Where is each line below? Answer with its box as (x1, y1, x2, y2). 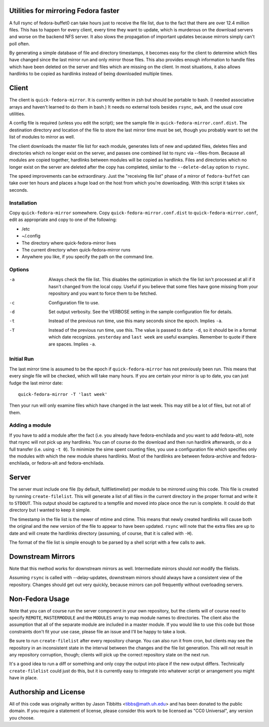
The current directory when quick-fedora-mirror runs (21, 246, 131, 252)
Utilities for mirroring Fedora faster (9, 6, 120, 15)
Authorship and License (9, 688, 85, 696)
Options (9, 266, 29, 273)
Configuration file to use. (48, 299, 100, 306)
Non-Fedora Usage (9, 595, 70, 603)
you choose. (9, 715, 35, 721)
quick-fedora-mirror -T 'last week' (18, 391, 108, 397)
